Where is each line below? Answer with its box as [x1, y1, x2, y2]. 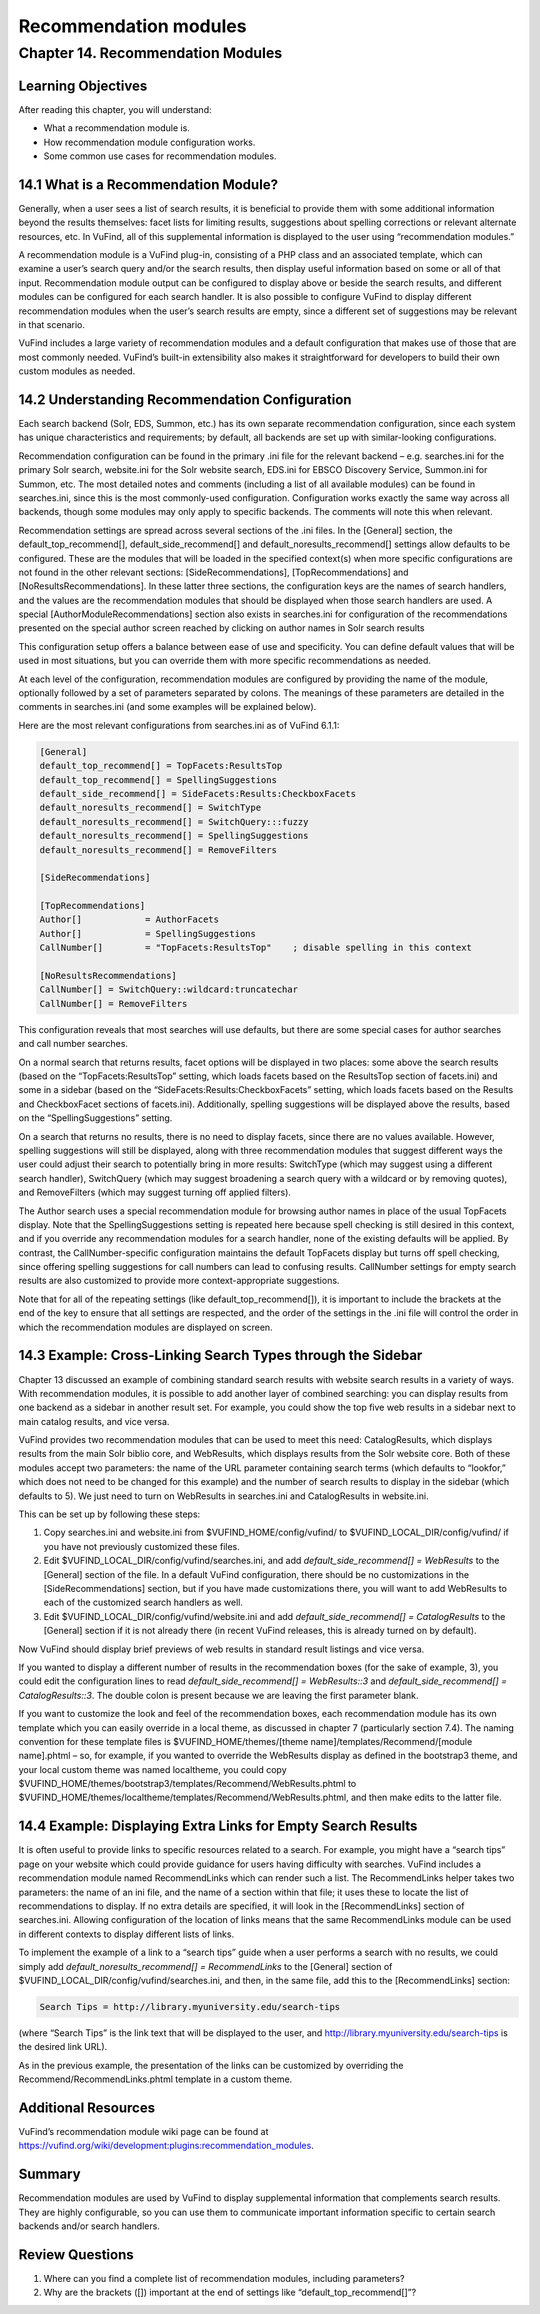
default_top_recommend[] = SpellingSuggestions [39, 774, 277, 785]
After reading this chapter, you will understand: [18, 103, 212, 115]
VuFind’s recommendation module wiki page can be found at [18, 2125, 269, 2137]
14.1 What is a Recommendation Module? [18, 176, 279, 193]
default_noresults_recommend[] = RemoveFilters [39, 844, 277, 855]
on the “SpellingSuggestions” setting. [18, 1112, 173, 1124]
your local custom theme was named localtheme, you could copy [18, 1763, 287, 1775]
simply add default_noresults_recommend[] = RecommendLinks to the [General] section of [18, 1960, 393, 1972]
